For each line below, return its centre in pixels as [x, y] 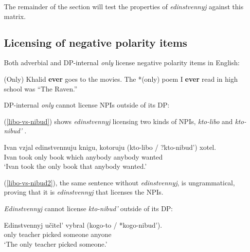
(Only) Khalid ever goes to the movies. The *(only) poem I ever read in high [121, 79]
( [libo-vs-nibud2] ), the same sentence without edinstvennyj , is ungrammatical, [119, 182]
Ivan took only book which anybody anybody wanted [83, 156]
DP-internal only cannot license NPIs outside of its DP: [87, 105]
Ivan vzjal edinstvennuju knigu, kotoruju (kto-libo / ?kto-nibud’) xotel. [110, 147]
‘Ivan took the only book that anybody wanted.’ [75, 166]
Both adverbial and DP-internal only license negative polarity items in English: [122, 63]
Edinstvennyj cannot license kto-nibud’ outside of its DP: [89, 208]
